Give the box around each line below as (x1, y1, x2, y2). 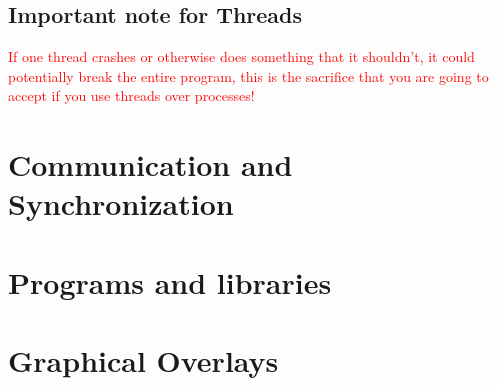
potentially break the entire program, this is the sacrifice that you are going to (8, 65, 489, 86)
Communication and (8, 144, 293, 185)
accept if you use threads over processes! (8, 85, 255, 106)
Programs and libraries (8, 261, 332, 302)
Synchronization (8, 183, 234, 224)
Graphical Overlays (8, 340, 279, 381)
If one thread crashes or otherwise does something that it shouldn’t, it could (8, 46, 475, 67)
